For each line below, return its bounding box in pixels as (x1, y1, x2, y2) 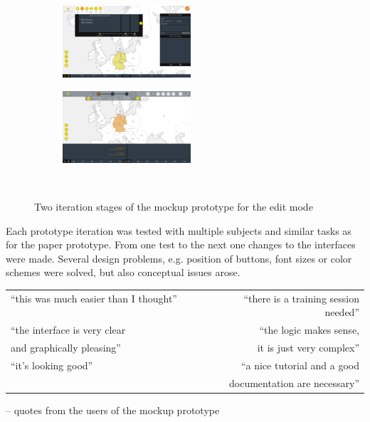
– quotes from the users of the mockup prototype (6, 402, 220, 417)
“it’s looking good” (11, 357, 93, 372)
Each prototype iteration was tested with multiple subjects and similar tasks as (6, 223, 351, 238)
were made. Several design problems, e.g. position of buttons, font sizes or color (6, 250, 352, 265)
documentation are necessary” (229, 375, 359, 390)
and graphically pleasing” (11, 339, 121, 354)
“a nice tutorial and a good (240, 357, 359, 372)
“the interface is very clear (11, 322, 126, 337)
